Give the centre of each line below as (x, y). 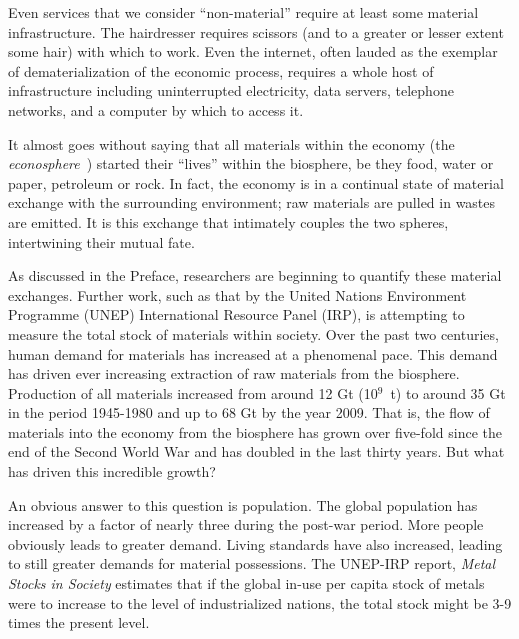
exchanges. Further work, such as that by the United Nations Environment (237, 294)
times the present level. (79, 622)
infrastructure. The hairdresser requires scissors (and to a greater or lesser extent (256, 31)
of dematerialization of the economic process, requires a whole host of (221, 70)
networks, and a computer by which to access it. (156, 109)
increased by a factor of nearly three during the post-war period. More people (246, 524)
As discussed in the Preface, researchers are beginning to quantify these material (255, 275)
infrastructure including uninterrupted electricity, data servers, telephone (231, 90)
